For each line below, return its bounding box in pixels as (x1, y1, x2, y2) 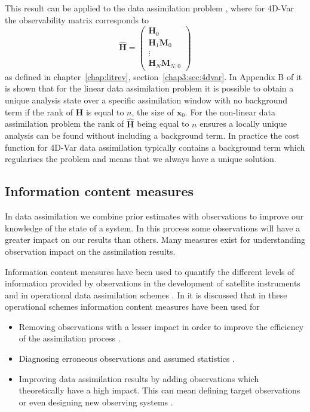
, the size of (131, 105, 174, 118)
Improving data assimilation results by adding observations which (19, 372, 259, 384)
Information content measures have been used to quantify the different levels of (5, 265, 294, 277)
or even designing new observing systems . (19, 395, 173, 408)
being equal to (137, 117, 189, 130)
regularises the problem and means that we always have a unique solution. (5, 152, 277, 165)
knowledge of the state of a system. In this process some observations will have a (5, 221, 300, 234)
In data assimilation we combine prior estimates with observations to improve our (5, 210, 304, 222)
